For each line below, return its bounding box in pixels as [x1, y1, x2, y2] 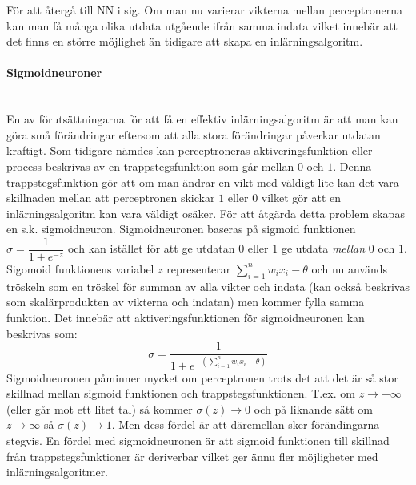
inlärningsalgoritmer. [6, 463, 109, 480]
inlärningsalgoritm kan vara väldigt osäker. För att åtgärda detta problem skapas [6, 204, 405, 221]
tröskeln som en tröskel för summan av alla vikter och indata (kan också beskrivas [6, 277, 410, 294]
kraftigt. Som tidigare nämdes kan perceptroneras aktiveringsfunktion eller [6, 142, 373, 159]
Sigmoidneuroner [6, 64, 102, 81]
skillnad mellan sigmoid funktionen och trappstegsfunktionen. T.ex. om [6, 385, 355, 402]
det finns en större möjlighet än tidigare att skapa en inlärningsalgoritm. [6, 33, 363, 50]
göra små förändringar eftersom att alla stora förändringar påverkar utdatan [6, 126, 381, 143]
